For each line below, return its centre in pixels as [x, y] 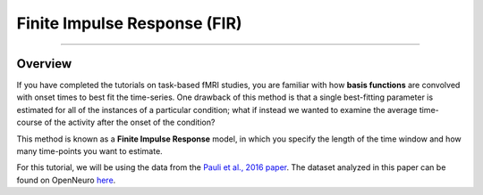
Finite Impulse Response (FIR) [129, 23]
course [30, 122]
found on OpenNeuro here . [66, 180]
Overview [44, 64]
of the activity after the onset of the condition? [130, 122]
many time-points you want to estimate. [89, 151]
